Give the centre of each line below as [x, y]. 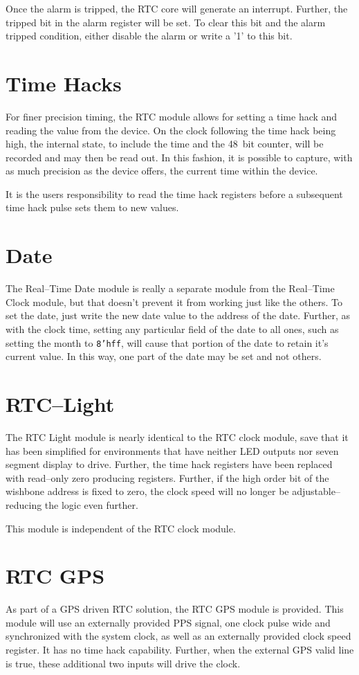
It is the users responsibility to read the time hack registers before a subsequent [174, 193]
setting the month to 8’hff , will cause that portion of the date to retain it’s [167, 342]
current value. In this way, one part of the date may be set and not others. [164, 356]
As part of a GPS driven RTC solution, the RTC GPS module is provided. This [175, 609]
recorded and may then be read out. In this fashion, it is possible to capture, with [179, 157]
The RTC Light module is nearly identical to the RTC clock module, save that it [177, 436]
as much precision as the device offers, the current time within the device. [162, 171]
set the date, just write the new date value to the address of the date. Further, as [178, 315]
